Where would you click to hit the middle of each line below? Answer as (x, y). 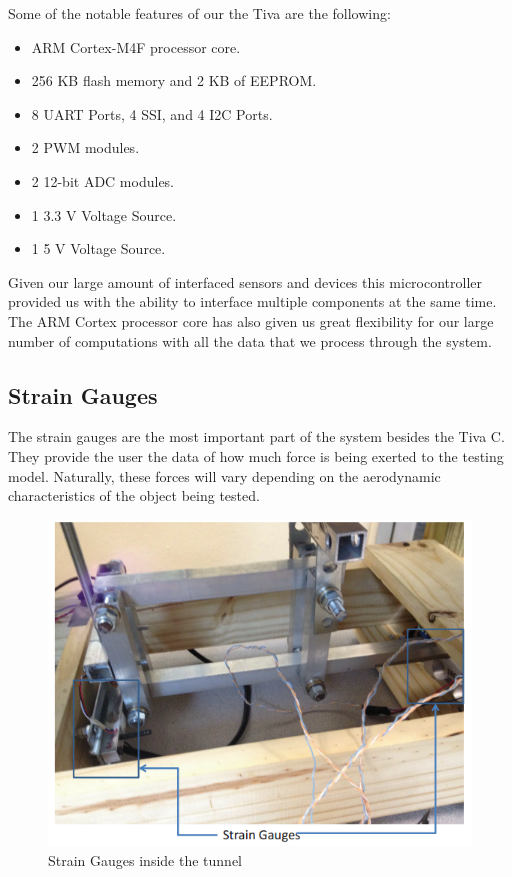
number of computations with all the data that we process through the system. (250, 340)
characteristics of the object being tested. (134, 495)
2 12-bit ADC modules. (103, 180)
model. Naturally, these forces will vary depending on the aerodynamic (224, 475)
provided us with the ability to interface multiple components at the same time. (252, 301)
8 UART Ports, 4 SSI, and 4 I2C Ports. (152, 113)
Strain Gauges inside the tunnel (145, 859)
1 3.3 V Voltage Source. (104, 214)
